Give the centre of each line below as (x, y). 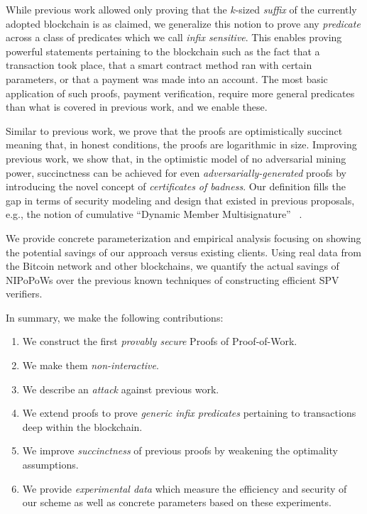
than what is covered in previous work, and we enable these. (137, 107)
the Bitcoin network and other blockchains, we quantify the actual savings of (172, 266)
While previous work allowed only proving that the (116, 9)
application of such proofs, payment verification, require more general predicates (180, 93)
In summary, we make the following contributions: (115, 317)
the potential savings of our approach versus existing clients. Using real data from (183, 252)
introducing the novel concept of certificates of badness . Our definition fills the (176, 186)
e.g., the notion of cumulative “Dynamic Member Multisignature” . (154, 214)
